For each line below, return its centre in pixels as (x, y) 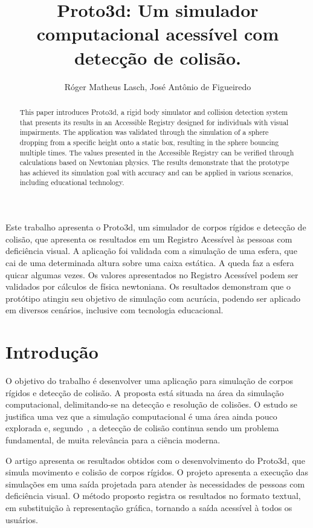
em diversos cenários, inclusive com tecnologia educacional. (115, 310)
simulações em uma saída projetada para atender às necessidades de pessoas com (155, 484)
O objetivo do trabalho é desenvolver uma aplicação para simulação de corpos (149, 381)
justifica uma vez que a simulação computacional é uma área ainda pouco (141, 416)
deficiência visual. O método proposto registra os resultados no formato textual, (153, 496)
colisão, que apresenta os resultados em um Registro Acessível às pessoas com (149, 239)
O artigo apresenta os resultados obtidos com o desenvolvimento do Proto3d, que (155, 460)
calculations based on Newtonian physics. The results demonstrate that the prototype (154, 162)
